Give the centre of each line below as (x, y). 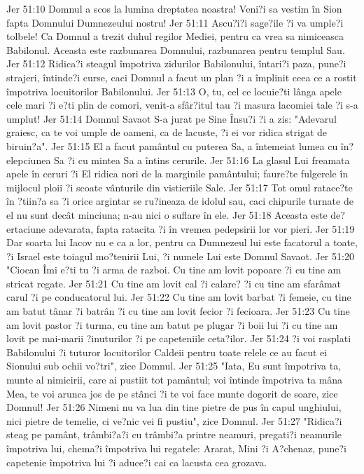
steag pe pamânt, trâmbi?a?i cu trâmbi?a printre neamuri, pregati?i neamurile (174, 434)
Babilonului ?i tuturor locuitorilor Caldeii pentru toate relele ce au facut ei (167, 352)
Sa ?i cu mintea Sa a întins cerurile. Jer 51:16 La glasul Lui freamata (202, 160)
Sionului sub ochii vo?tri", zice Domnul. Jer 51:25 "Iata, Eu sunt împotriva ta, (174, 366)
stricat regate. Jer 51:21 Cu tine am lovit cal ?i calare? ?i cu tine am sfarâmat (174, 283)
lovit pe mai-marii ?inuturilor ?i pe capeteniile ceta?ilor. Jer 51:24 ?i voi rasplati (179, 338)
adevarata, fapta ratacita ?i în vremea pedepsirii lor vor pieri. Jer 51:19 (202, 228)
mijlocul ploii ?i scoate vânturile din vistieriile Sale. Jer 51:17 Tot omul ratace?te (180, 187)
